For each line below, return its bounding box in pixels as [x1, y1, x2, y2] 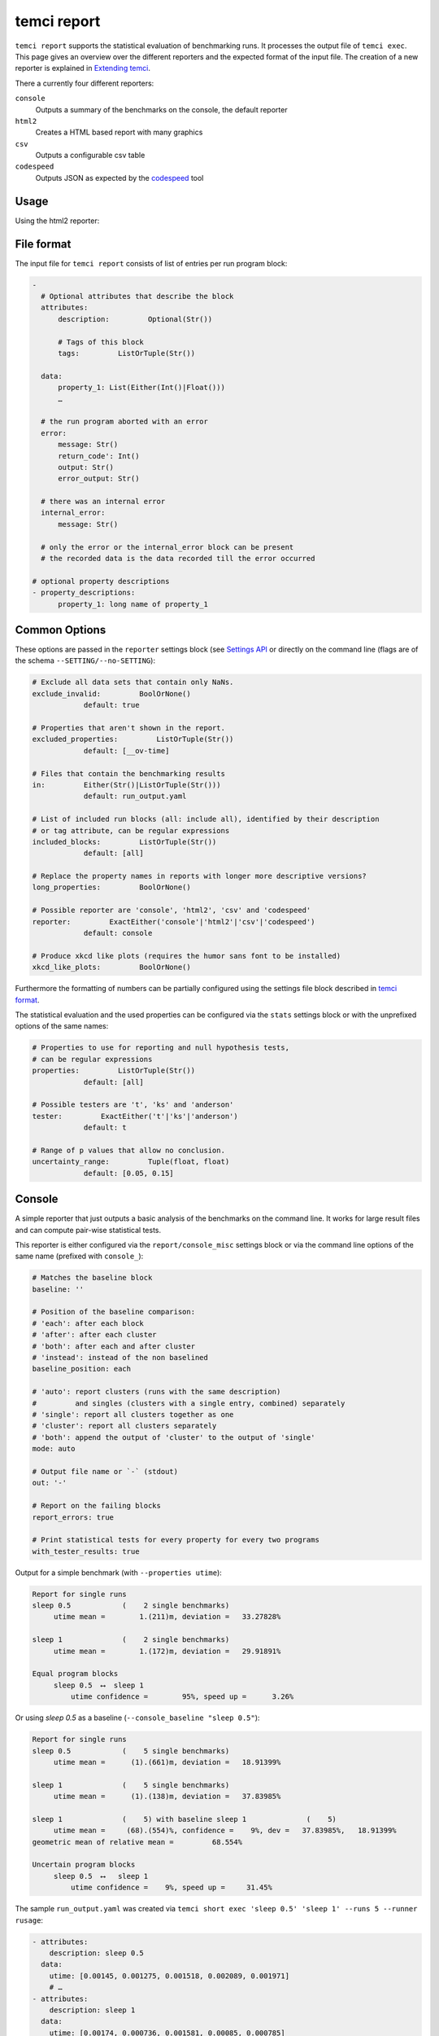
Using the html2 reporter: [15, 216, 100, 226]
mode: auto [32, 1444, 76, 1454]
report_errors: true [32, 1512, 114, 1522]
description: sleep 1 [49, 2005, 136, 2015]
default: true [83, 700, 140, 710]
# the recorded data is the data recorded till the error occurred [41, 554, 315, 564]
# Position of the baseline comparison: [32, 1307, 195, 1317]
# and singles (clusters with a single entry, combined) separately [32, 1398, 346, 1408]
